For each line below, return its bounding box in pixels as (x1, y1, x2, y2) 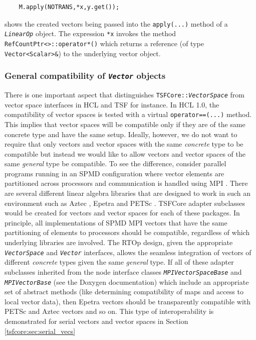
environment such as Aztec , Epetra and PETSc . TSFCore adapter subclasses (5, 197, 245, 208)
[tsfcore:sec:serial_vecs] (5, 325, 76, 336)
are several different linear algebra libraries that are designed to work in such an (5, 188, 251, 198)
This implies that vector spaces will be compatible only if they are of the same (5, 119, 245, 129)
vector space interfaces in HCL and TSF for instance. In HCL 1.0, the (5, 99, 219, 109)
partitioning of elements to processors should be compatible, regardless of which (5, 227, 250, 238)
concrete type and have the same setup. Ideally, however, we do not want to (5, 129, 237, 139)
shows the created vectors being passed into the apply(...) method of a (5, 18, 228, 29)
